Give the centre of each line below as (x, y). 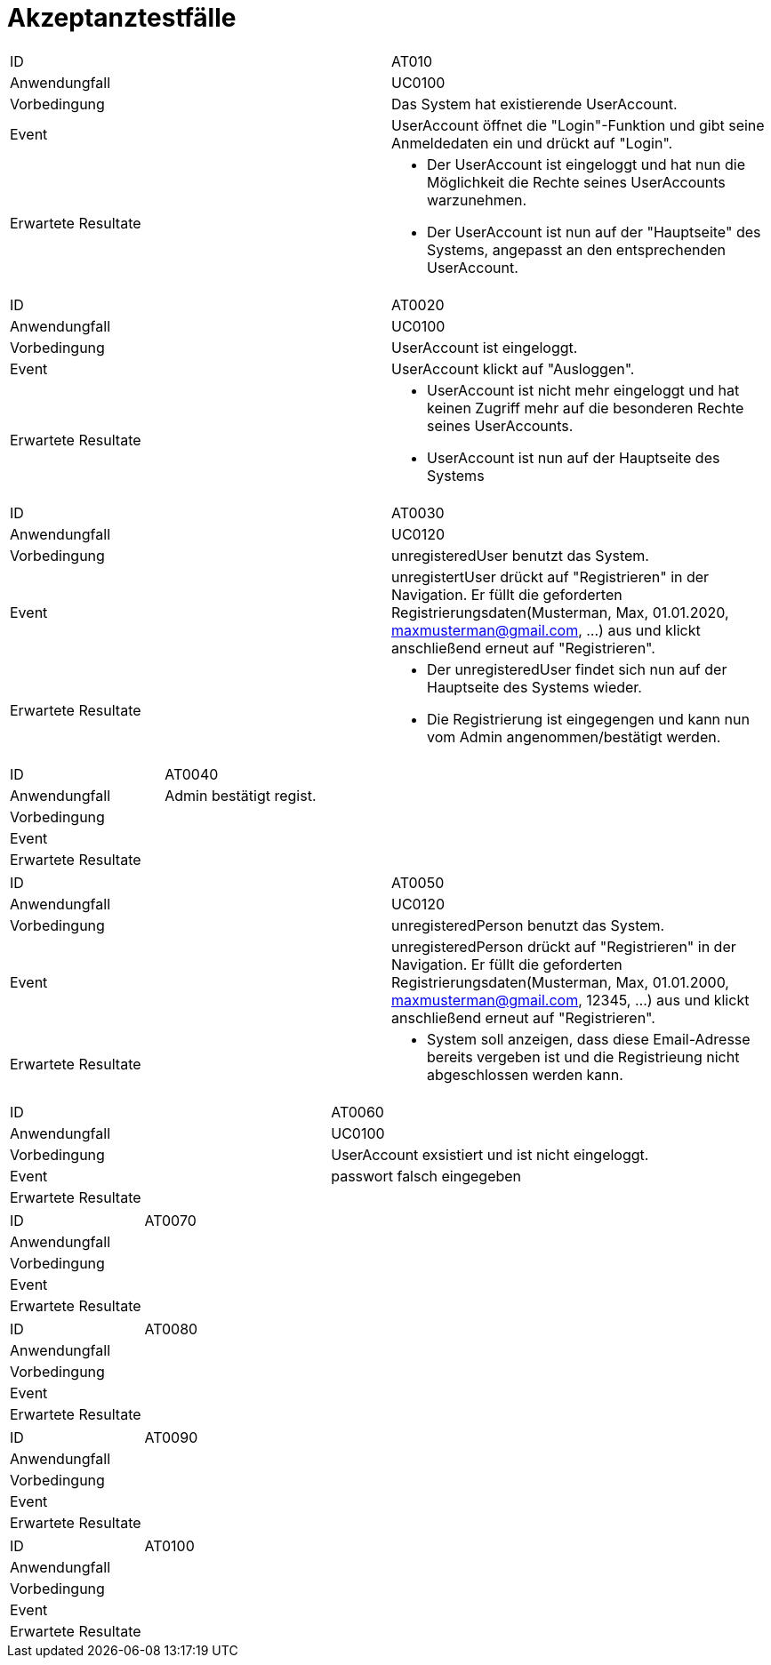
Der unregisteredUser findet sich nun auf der (577, 669)
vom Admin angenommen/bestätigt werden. (574, 736)
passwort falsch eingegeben (426, 1176)
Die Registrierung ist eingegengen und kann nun (588, 719)
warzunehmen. (477, 200)
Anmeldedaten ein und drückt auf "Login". (532, 143)
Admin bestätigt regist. (241, 795)
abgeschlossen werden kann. (525, 1074)
